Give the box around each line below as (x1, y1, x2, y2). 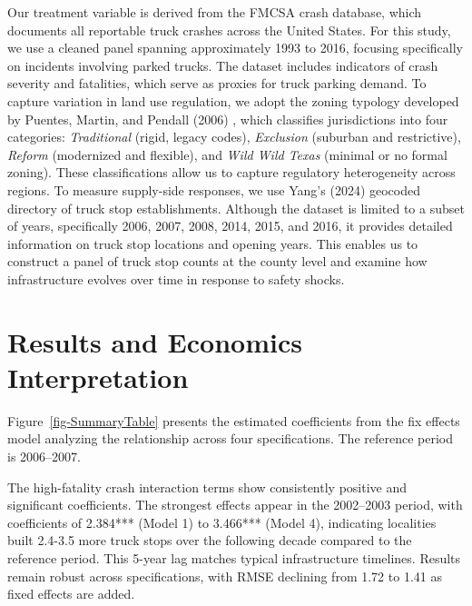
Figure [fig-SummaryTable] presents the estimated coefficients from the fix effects (7, 411, 460, 430)
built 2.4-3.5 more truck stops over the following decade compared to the (7, 531, 412, 550)
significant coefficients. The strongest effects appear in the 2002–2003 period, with (7, 495, 463, 514)
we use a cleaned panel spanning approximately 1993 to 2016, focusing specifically (7, 38, 464, 57)
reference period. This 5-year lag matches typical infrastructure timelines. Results (7, 548, 461, 567)
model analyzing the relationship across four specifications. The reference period (7, 429, 454, 448)
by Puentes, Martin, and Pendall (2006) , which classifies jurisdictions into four (7, 109, 448, 128)
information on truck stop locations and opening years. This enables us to (7, 233, 418, 253)
